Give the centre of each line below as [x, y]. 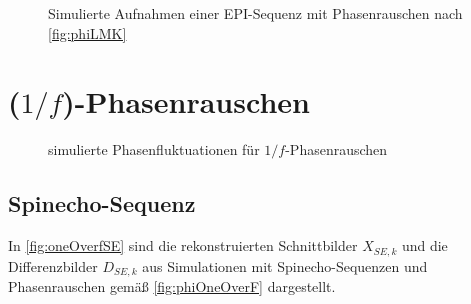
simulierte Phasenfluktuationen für [154, 149]
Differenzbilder [53, 265]
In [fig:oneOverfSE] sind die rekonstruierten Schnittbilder [183, 245]
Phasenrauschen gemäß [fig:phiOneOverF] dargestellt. [172, 286]
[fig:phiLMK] [87, 32]
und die [424, 245]
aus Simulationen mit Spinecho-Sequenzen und [285, 265]
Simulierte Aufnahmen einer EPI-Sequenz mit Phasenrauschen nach [255, 13]
